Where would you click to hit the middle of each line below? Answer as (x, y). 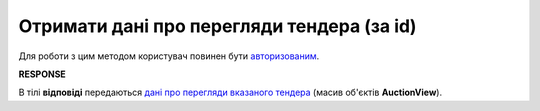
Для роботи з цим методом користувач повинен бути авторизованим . (169, 56)
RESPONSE (42, 74)
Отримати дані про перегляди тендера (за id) (217, 26)
